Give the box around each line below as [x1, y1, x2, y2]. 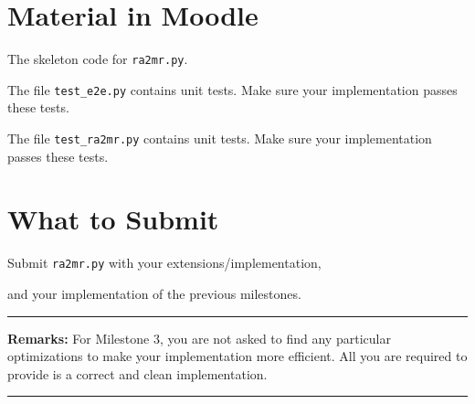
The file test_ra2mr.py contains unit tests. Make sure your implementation [7, 129, 432, 148]
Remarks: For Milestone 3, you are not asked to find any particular [7, 328, 391, 347]
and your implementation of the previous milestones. [7, 284, 301, 303]
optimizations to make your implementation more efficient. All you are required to [7, 346, 468, 366]
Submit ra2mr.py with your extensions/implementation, [7, 253, 322, 272]
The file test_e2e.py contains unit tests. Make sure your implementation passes [7, 80, 458, 99]
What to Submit [7, 200, 219, 238]
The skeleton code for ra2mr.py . [7, 49, 188, 69]
